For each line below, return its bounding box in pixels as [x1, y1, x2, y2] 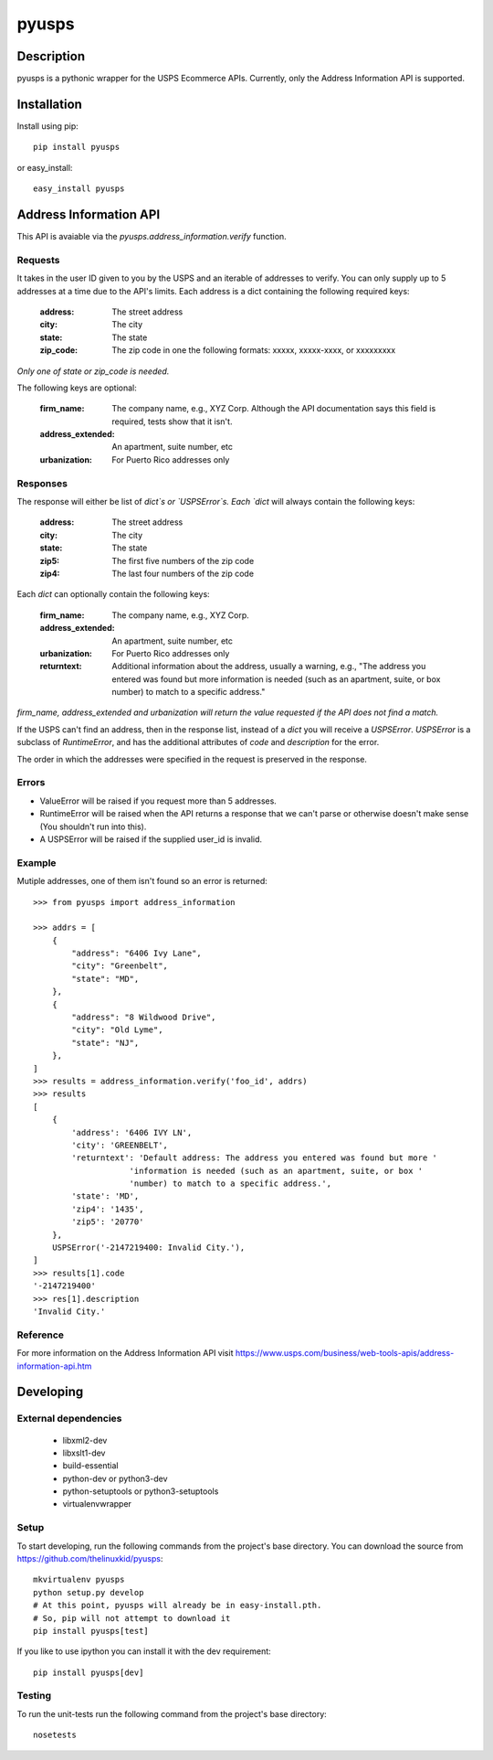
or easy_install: [16, 162, 73, 173]
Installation [16, 96, 82, 112]
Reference [16, 1328, 64, 1341]
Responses [16, 476, 68, 489]
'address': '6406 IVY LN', [71, 1127, 193, 1137]
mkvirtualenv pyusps [33, 1574, 125, 1585]
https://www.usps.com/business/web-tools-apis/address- [235, 1348, 455, 1359]
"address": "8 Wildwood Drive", [71, 1012, 216, 1023]
